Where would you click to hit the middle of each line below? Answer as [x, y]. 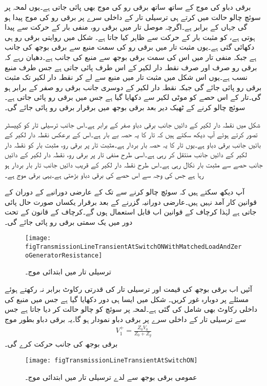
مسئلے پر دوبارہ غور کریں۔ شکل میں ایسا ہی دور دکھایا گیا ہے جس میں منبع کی [127, 299]
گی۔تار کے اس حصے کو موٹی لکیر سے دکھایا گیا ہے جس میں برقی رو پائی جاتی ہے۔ [133, 97]
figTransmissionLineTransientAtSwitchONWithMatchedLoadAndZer [133, 247]
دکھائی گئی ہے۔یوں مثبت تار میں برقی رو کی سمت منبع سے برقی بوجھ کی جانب [130, 47]
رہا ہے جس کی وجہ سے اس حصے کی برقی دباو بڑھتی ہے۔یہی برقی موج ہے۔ [104, 174]
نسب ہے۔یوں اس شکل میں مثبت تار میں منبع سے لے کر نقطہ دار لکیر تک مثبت [126, 77]
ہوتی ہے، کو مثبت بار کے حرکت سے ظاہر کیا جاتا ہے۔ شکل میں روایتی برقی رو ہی [130, 37]
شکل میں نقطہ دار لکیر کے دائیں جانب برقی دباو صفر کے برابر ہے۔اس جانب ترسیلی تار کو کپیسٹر [132, 124]
